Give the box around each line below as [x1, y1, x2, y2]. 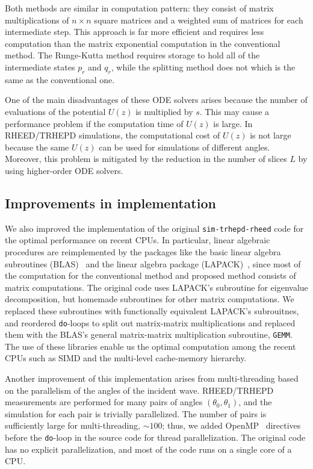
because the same [5, 140, 69, 153]
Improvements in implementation [5, 193, 216, 212]
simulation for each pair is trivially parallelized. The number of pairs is [5, 407, 267, 420]
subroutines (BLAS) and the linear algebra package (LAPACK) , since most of [5, 257, 301, 270]
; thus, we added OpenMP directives [162, 419, 301, 432]
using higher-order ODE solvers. [5, 164, 123, 176]
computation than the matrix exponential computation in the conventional [5, 37, 280, 49]
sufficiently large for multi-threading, [5, 419, 140, 432]
